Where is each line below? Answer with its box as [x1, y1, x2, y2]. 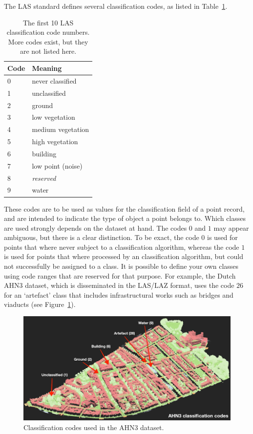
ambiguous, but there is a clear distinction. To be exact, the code [4, 232, 199, 242]
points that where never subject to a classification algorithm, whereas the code [4, 241, 239, 252]
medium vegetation [32, 124, 89, 134]
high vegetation [32, 136, 78, 147]
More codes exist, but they [8, 36, 88, 46]
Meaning [32, 63, 62, 73]
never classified [32, 75, 77, 86]
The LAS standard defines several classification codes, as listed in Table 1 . [4, 1, 228, 11]
